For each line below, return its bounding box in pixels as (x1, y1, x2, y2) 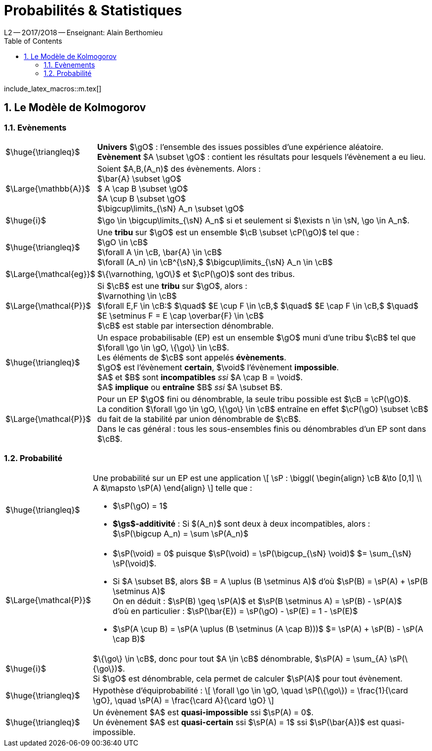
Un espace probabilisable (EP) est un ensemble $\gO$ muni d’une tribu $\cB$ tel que (97, 332, 416, 342)
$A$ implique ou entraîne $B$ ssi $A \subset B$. (97, 382, 283, 392)
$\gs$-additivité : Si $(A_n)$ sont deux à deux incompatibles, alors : (113, 518, 370, 529)
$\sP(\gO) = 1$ (113, 500, 168, 511)
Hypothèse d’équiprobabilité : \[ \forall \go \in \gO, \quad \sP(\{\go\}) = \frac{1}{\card (93, 685, 408, 695)
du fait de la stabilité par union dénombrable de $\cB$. (97, 413, 301, 424)
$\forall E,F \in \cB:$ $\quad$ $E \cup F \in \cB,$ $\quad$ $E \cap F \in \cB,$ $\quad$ (97, 300, 419, 311)
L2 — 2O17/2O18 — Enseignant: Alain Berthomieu (4, 28, 163, 37)
